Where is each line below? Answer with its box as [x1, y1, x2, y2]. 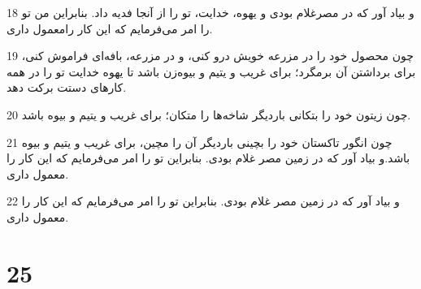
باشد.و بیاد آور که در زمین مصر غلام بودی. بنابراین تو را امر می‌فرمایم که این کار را [7, 149, 410, 166]
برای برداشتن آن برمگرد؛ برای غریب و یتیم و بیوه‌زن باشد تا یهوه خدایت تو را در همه [7, 63, 416, 80]
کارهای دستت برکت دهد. [7, 79, 127, 96]
